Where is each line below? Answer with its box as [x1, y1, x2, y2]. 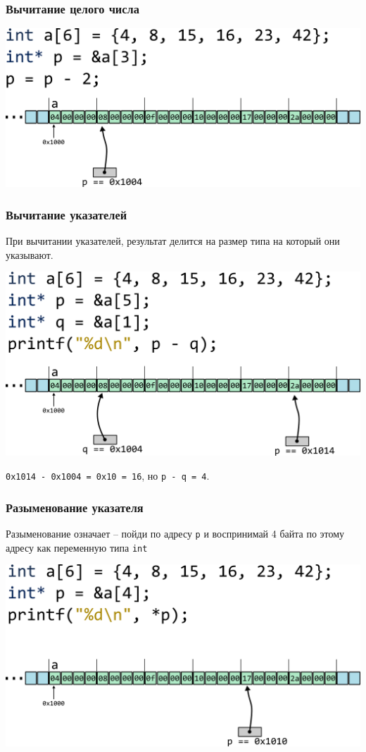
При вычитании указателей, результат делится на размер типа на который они [6, 233, 340, 248]
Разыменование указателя [6, 498, 144, 516]
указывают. [6, 247, 53, 262]
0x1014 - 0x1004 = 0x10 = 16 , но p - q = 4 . [6, 468, 210, 483]
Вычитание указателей [6, 205, 127, 223]
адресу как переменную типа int [6, 540, 148, 554]
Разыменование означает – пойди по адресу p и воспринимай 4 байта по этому [6, 526, 345, 540]
